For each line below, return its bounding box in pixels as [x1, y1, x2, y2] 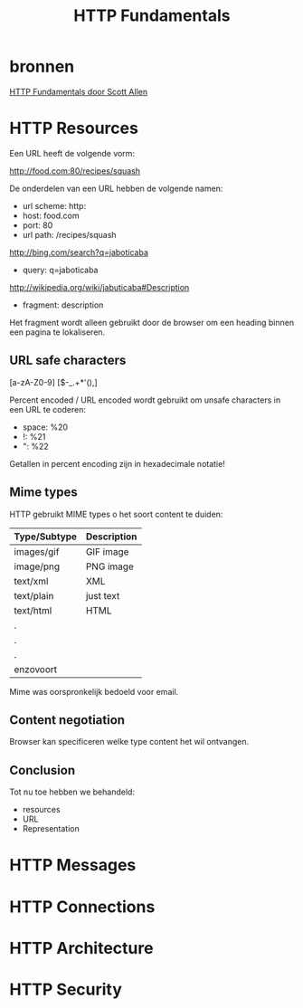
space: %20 [22, 422, 69, 433]
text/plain [14, 589, 54, 602]
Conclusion [9, 762, 76, 778]
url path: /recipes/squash [22, 229, 117, 240]
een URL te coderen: [9, 404, 86, 414]
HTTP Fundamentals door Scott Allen [9, 86, 147, 97]
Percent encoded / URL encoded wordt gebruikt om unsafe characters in [9, 395, 281, 405]
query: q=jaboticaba [22, 264, 99, 275]
